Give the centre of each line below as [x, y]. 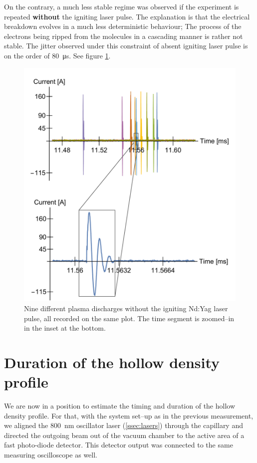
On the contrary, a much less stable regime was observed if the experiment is [122, 6]
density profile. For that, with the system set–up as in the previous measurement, [129, 415]
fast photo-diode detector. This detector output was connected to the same [119, 445]
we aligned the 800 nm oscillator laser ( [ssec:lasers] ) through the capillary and [124, 425]
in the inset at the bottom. [65, 328]
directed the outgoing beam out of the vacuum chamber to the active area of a [124, 435]
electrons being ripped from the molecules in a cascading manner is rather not [124, 36]
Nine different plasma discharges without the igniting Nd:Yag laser [126, 308]
